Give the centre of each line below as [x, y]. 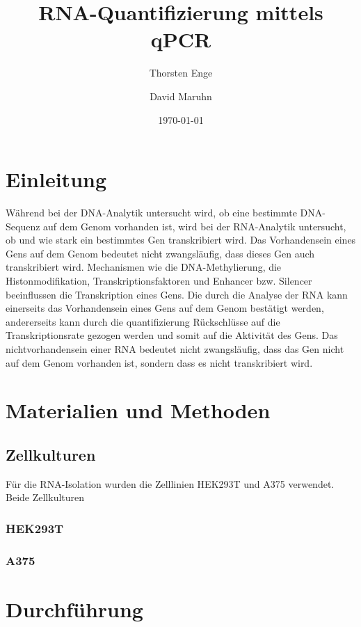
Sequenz [23, 226]
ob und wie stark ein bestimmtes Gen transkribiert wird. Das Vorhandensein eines [181, 240]
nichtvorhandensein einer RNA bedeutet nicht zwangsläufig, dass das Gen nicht [175, 348]
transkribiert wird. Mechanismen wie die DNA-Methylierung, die [144, 267]
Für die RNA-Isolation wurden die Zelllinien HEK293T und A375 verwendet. [170, 483]
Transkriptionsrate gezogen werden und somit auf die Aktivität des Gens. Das [172, 335]
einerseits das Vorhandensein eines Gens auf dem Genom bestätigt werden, [165, 308]
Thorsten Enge [181, 73]
